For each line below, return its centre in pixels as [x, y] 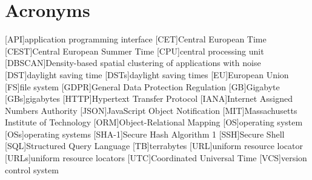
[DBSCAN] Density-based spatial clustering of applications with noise [133, 63]
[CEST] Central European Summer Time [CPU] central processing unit [134, 51]
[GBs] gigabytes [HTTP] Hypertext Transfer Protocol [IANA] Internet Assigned [149, 98]
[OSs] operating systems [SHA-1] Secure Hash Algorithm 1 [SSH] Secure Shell [145, 134]
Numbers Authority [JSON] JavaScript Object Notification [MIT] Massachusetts [151, 110]
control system [32, 169]
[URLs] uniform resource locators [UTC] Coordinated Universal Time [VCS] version [156, 158]
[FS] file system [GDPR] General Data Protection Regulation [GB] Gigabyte [142, 86]
